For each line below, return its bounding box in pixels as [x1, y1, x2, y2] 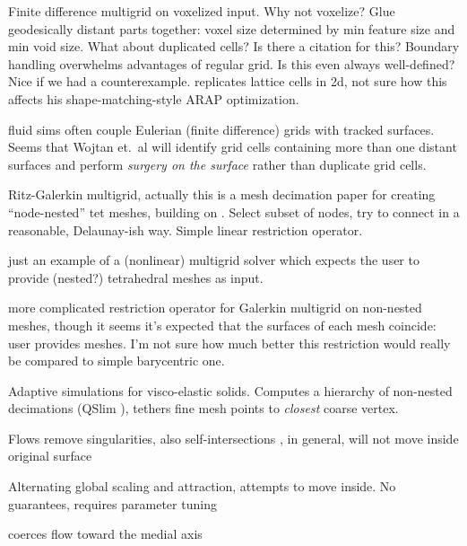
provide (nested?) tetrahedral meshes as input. [8, 268, 264, 286]
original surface [8, 446, 92, 465]
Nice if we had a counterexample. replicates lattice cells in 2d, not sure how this [8, 72, 447, 91]
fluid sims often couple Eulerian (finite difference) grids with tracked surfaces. [8, 119, 435, 138]
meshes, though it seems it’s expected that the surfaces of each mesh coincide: [8, 315, 437, 334]
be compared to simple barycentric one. [8, 351, 225, 370]
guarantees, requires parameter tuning [8, 494, 217, 513]
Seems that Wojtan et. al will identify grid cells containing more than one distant [8, 137, 457, 156]
